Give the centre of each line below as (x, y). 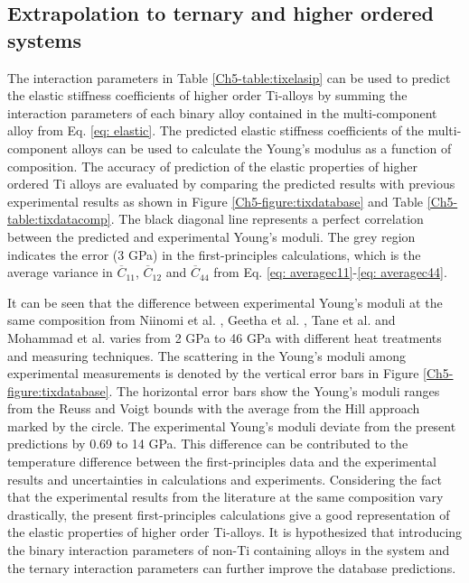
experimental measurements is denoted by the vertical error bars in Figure (213, 373)
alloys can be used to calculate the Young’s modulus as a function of (262, 148)
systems (44, 39)
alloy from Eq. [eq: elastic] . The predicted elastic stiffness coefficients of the (216, 130)
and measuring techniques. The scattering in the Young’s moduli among (207, 355)
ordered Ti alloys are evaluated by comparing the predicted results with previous (231, 184)
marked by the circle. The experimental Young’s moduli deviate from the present (232, 426)
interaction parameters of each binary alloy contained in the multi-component (222, 112)
